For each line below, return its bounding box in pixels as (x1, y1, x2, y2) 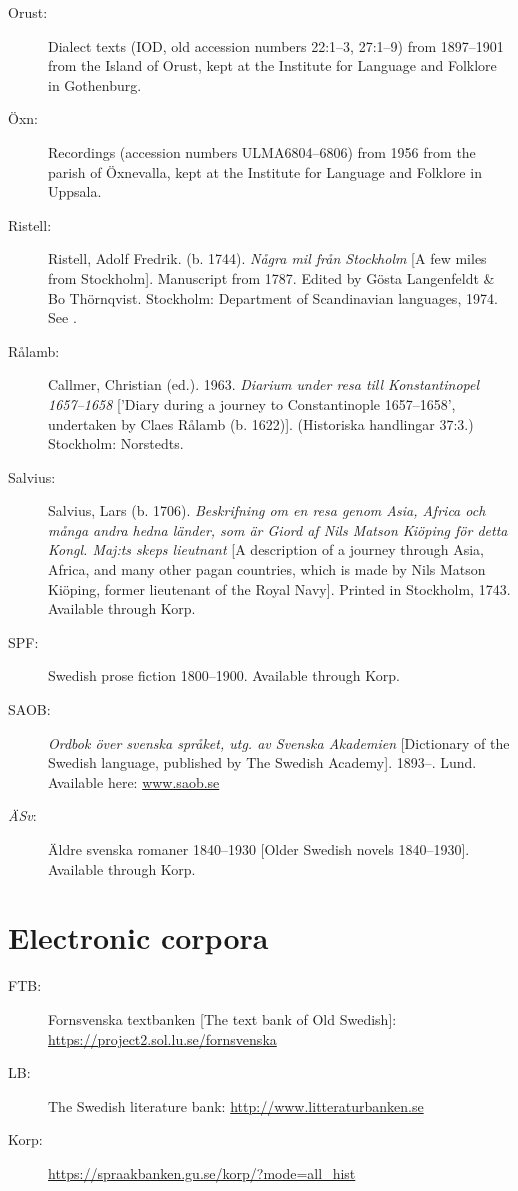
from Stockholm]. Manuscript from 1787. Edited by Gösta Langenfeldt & (48, 267, 495, 288)
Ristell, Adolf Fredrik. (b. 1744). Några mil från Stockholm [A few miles (48, 248, 487, 269)
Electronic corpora (8, 917, 269, 958)
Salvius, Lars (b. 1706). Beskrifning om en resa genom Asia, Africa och (48, 500, 486, 521)
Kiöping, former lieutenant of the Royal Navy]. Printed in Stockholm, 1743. (48, 578, 511, 599)
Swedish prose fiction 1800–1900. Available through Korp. (48, 665, 400, 686)
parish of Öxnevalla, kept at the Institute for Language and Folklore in (48, 161, 482, 182)
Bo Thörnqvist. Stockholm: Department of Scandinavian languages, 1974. (48, 287, 498, 308)
